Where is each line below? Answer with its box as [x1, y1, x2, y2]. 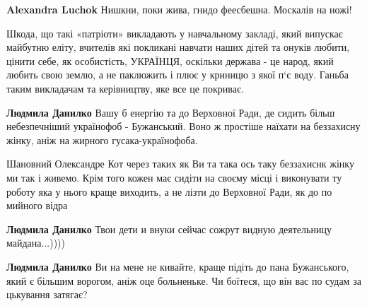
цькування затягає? [6, 287, 88, 302]
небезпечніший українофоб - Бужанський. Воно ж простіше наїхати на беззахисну [6, 119, 361, 134]
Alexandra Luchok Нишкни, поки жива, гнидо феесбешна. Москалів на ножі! [6, 2, 352, 16]
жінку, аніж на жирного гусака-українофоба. [6, 132, 198, 147]
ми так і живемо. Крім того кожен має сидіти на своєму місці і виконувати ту [6, 170, 342, 184]
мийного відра [6, 198, 68, 213]
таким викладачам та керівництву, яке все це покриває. [6, 81, 244, 95]
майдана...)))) [6, 235, 65, 250]
